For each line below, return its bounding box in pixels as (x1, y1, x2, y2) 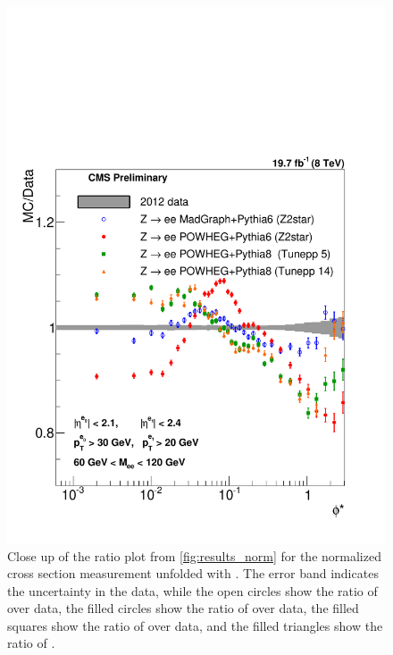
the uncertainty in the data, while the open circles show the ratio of (7, 581, 378, 600)
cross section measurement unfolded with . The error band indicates (7, 564, 379, 583)
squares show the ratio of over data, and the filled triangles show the (7, 616, 383, 634)
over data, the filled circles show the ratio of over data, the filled (7, 599, 359, 617)
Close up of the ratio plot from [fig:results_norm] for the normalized (7, 546, 381, 565)
